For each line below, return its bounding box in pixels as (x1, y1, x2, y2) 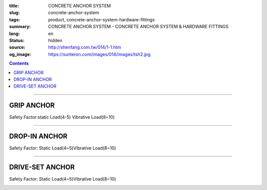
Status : (9, 37, 25, 43)
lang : (9, 30, 20, 37)
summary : (9, 24, 31, 30)
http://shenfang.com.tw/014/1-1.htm (48, 45, 121, 50)
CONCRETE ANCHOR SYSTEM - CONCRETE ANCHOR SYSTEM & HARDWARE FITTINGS (48, 24, 229, 30)
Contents (9, 60, 29, 66)
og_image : (9, 51, 32, 57)
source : (9, 45, 26, 50)
